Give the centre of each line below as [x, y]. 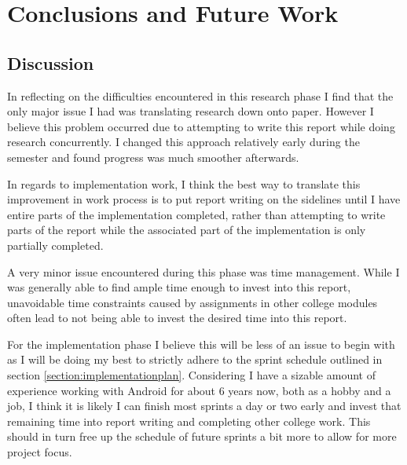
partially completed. [55, 245]
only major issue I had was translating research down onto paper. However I [191, 111]
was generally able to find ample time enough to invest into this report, [179, 287]
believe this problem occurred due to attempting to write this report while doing [201, 126]
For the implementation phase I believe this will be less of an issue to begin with [201, 344]
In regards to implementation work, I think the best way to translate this [184, 183]
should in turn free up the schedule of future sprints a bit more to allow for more [202, 436]
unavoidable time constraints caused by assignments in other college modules [192, 302]
